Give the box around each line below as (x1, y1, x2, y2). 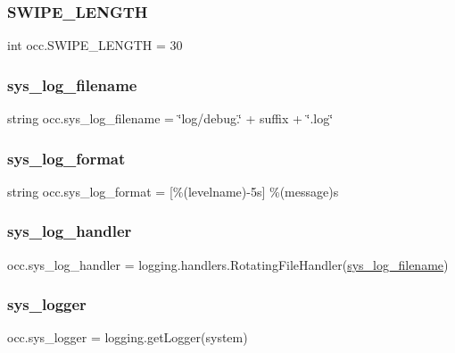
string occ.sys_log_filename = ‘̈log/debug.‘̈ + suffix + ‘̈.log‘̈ (7, 109, 334, 128)
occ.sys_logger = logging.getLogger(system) (7, 328, 248, 347)
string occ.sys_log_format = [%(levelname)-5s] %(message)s (7, 181, 339, 200)
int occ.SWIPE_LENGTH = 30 (7, 36, 183, 55)
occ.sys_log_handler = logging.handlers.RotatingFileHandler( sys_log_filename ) (7, 255, 449, 273)
